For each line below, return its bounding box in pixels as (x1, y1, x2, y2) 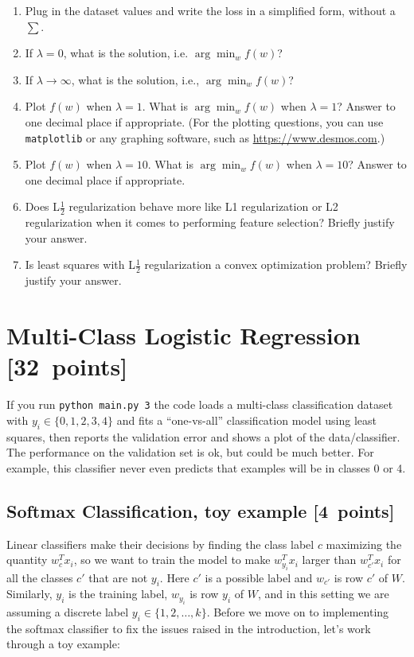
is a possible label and (205, 569, 313, 585)
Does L (25, 198, 61, 215)
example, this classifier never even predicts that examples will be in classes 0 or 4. (6, 459, 406, 476)
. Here (159, 569, 189, 585)
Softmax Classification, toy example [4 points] (6, 498, 395, 523)
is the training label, (68, 585, 168, 602)
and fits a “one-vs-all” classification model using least (116, 411, 377, 428)
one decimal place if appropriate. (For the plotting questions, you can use (25, 113, 384, 130)
